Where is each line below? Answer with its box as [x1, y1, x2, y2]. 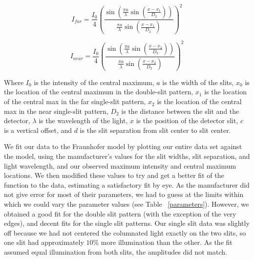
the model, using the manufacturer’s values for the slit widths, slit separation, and [4, 151, 250, 161]
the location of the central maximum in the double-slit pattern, [4, 87, 193, 97]
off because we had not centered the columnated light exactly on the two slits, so [4, 227, 246, 238]
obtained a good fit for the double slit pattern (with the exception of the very [4, 208, 236, 218]
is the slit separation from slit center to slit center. [80, 125, 231, 135]
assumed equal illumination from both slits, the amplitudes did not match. [4, 246, 228, 257]
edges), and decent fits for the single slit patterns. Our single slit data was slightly [4, 218, 250, 228]
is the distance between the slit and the [121, 106, 239, 116]
